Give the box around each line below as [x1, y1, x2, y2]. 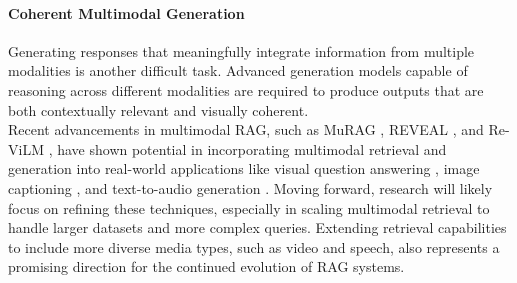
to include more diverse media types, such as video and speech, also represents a [8, 236, 500, 257]
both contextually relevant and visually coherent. [8, 99, 309, 120]
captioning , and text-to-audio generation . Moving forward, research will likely [8, 177, 493, 198]
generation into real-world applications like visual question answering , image [8, 158, 480, 179]
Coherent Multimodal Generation [8, 2, 245, 23]
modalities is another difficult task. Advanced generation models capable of [8, 60, 468, 81]
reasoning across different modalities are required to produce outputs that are [8, 79, 484, 100]
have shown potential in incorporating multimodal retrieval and [57, 138, 447, 159]
